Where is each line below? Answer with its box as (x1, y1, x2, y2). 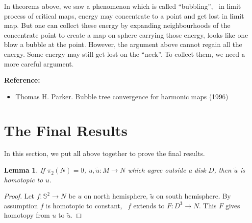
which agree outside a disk (127, 165, 206, 175)
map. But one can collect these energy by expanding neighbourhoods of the (4, 20, 230, 30)
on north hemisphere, (84, 191, 148, 201)
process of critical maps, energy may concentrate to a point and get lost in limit (4, 10, 244, 21)
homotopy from (4, 210, 50, 220)
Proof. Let (4, 191, 34, 201)
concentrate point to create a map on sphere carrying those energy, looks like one (4, 29, 248, 40)
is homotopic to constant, (46, 200, 122, 210)
